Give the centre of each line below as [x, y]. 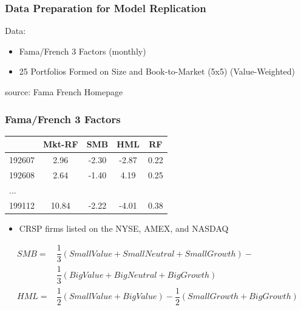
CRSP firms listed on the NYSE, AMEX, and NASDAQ [124, 228]
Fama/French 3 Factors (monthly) [83, 51]
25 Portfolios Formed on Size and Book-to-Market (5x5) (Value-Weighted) [157, 71]
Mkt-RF [61, 144]
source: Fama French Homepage [64, 92]
